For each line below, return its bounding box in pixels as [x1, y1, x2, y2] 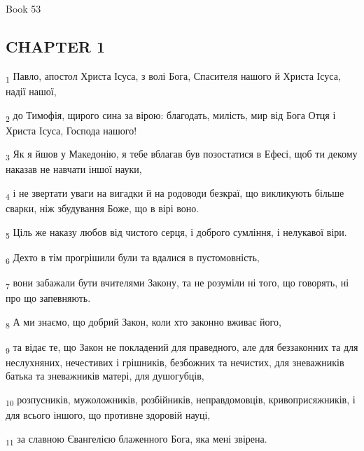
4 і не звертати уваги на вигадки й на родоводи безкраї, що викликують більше [6, 185, 344, 202]
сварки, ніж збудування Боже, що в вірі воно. [6, 201, 199, 216]
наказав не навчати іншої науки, [6, 162, 142, 176]
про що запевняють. [6, 291, 91, 305]
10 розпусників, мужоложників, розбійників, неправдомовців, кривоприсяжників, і [6, 392, 356, 408]
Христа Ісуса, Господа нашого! [6, 123, 137, 137]
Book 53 [6, 1, 41, 15]
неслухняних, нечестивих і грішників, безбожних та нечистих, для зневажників [6, 354, 344, 369]
